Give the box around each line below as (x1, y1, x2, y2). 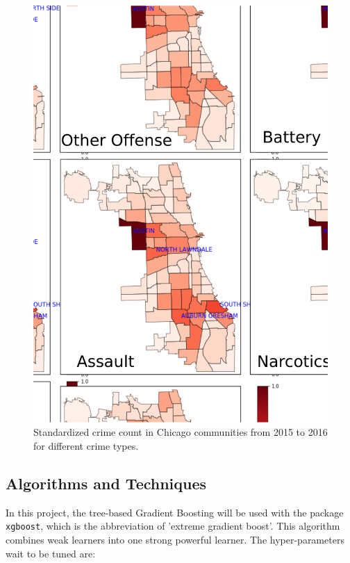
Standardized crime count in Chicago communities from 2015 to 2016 (33, 425, 328, 439)
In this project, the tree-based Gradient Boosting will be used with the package (6, 505, 344, 519)
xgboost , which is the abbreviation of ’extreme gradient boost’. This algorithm (6, 519, 340, 533)
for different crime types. (33, 438, 139, 452)
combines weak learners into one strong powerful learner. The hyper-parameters (6, 532, 344, 546)
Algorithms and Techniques (6, 472, 207, 493)
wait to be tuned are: (6, 546, 96, 560)
